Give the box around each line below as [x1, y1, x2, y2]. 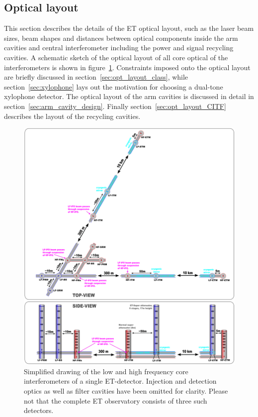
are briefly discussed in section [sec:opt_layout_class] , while [4, 72, 188, 82]
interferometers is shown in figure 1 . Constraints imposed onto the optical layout [4, 62, 251, 72]
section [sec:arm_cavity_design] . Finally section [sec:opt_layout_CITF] [4, 101, 226, 111]
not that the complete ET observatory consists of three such [24, 395, 207, 406]
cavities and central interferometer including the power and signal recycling [4, 42, 234, 53]
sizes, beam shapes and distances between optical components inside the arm [4, 32, 238, 43]
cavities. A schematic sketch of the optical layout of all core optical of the [4, 52, 228, 62]
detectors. [24, 405, 54, 416]
